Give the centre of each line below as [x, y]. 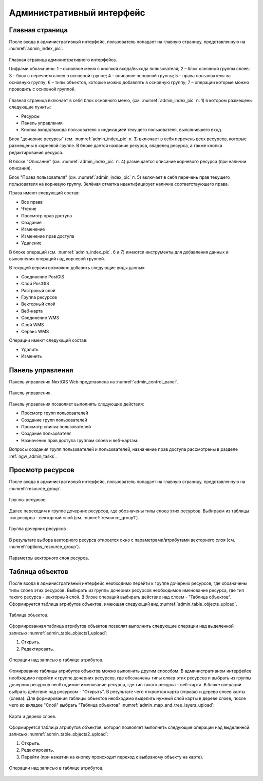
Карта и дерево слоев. [33, 716]
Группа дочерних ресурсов [38, 529]
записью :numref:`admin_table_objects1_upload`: [58, 633]
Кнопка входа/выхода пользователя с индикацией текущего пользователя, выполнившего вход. [122, 130]
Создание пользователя [46, 433]
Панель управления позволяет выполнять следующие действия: [76, 404]
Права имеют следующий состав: [44, 193]
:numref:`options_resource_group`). [45, 547]
